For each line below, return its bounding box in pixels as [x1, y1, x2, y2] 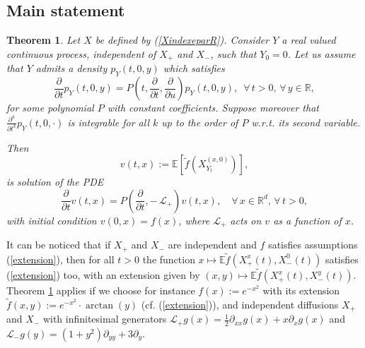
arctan [86, 300, 113, 311]
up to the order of [161, 114, 238, 129]
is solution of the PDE [6, 174, 104, 189]
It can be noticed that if [6, 237, 111, 252]
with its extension [262, 283, 340, 298]
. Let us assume [287, 46, 356, 61]
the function [142, 251, 195, 266]
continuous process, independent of [6, 46, 156, 61]
